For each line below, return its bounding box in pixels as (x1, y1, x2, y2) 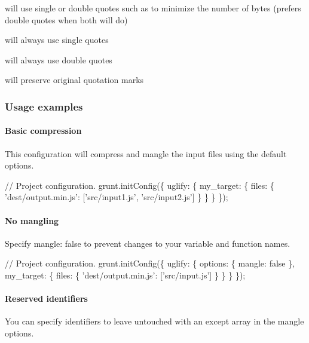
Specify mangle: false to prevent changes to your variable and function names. (5, 237, 290, 249)
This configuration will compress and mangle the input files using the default (5, 147, 287, 160)
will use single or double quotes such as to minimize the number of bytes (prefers (5, 2, 301, 14)
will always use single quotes (5, 33, 109, 46)
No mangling (5, 214, 59, 226)
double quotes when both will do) (5, 13, 128, 26)
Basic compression (5, 124, 82, 137)
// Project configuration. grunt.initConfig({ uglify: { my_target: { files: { (5, 179, 274, 191)
